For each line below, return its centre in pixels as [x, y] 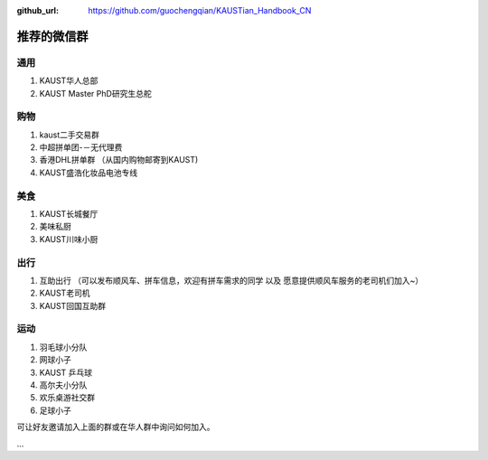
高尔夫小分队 [63, 385]
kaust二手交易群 [69, 135]
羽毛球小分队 [63, 347]
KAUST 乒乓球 [66, 372]
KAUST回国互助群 [73, 305]
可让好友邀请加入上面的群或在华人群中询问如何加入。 [116, 427]
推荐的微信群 [52, 36]
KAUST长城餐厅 [69, 214]
